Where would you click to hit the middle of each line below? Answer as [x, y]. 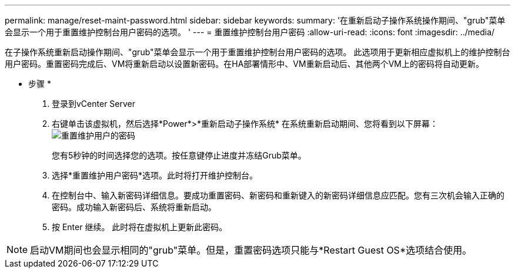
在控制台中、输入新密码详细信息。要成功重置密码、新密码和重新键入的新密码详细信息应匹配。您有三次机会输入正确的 [278, 195]
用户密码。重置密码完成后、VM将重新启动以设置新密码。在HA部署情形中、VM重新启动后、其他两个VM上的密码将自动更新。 [244, 64]
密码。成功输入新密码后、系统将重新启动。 [134, 207]
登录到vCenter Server [94, 104]
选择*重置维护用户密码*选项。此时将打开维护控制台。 [155, 175]
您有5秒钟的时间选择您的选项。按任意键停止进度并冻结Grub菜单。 [179, 155]
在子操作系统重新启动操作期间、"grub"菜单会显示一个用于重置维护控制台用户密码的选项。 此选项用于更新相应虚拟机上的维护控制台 [257, 52]
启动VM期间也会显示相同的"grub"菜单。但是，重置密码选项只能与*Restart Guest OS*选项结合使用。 [251, 250]
